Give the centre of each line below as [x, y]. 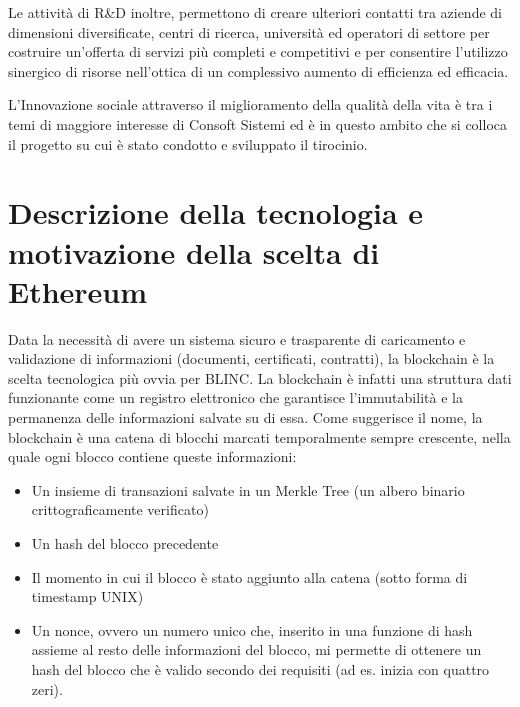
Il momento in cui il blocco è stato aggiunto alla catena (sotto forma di [249, 576]
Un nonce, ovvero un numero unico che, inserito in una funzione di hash [252, 629]
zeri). [47, 688]
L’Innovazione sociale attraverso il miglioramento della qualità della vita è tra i [250, 104]
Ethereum [78, 290]
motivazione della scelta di [194, 251]
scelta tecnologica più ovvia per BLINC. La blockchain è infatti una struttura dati [260, 377]
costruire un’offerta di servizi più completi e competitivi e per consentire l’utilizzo [258, 51]
